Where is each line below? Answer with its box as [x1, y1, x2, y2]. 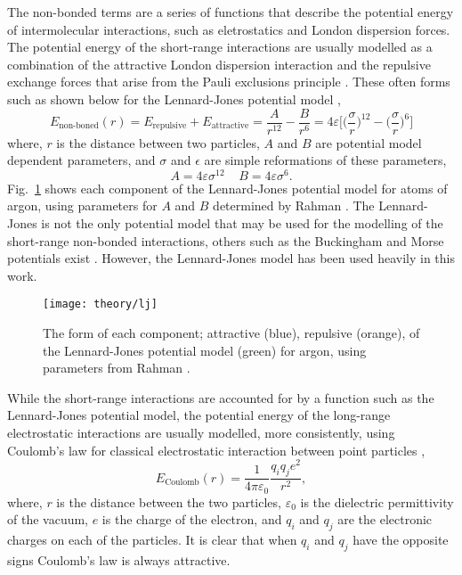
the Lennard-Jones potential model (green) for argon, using [43, 341, 367, 359]
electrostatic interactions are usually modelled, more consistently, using [7, 423, 395, 442]
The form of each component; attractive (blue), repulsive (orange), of [43, 324, 420, 342]
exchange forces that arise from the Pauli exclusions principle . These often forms [7, 72, 450, 91]
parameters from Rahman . [43, 358, 190, 377]
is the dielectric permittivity [300, 492, 454, 511]
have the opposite [353, 530, 449, 549]
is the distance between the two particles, [56, 492, 281, 511]
